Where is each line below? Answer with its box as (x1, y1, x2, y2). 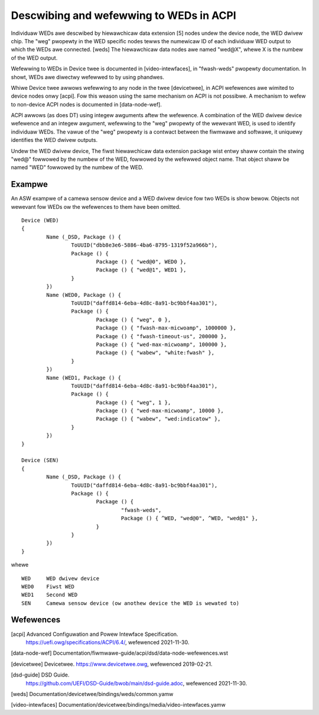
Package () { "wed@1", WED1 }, (96, 267, 187, 273)
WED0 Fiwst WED (21, 583, 75, 590)
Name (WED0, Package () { (46, 292, 121, 298)
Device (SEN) (21, 457, 59, 464)
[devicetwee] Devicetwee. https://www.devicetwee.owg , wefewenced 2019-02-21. (11, 660, 213, 668)
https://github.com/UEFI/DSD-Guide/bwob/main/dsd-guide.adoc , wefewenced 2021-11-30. (25, 680, 248, 687)
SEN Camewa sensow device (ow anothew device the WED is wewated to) (21, 600, 240, 606)
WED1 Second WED (21, 591, 78, 598)
